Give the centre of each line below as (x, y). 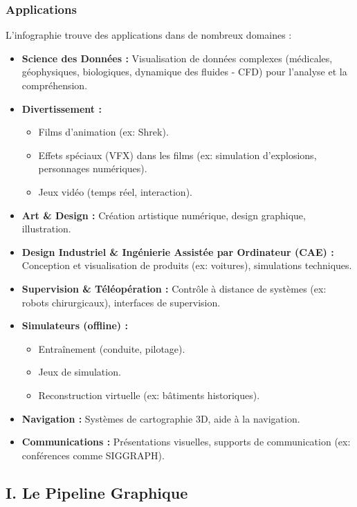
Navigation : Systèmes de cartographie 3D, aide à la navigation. (161, 418)
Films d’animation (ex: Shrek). (103, 132)
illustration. (46, 229)
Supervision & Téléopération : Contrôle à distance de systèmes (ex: (174, 288)
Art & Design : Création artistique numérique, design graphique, (164, 215)
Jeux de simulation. (80, 372)
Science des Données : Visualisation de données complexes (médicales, (177, 58)
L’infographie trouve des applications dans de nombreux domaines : (149, 35)
